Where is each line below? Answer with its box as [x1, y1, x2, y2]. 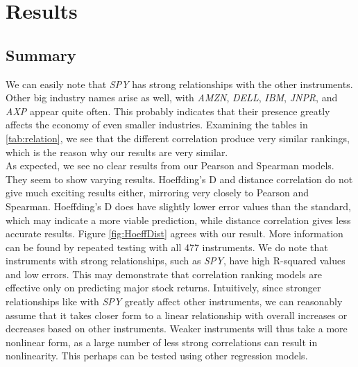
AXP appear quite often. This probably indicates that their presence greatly [6, 103, 330, 118]
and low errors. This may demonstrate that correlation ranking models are [6, 266, 323, 281]
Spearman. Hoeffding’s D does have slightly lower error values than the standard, [6, 198, 351, 213]
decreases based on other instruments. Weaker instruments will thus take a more [6, 321, 348, 336]
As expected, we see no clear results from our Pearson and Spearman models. [6, 158, 334, 173]
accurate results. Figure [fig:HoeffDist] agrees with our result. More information [6, 226, 343, 241]
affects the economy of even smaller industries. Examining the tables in [6, 117, 308, 132]
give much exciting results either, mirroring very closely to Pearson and [6, 185, 309, 200]
